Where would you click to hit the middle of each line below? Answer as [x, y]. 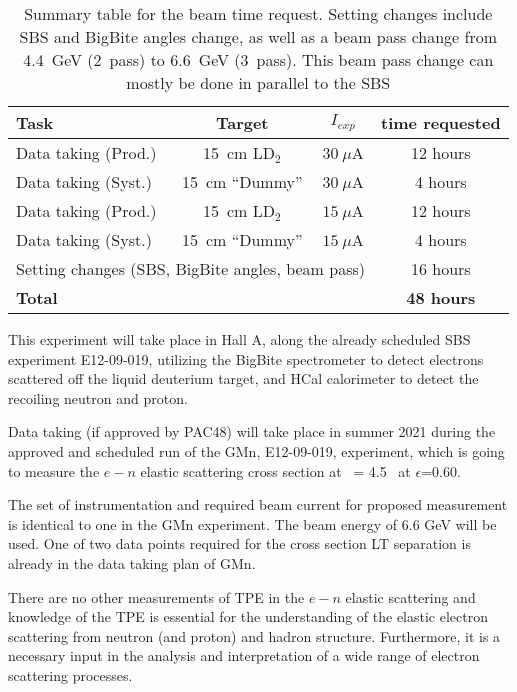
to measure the [54, 470]
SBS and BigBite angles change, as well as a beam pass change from [258, 36]
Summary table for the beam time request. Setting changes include [258, 13]
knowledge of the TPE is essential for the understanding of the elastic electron [248, 616]
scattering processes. [70, 674]
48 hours [441, 297]
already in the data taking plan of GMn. [132, 562]
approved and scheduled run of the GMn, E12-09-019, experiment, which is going [256, 450]
